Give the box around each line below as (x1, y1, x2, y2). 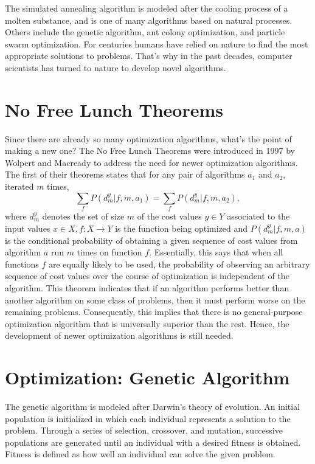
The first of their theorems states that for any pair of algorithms (5, 168, 245, 181)
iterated (5, 180, 34, 193)
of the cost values (137, 209, 202, 222)
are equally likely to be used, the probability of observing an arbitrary (48, 257, 310, 270)
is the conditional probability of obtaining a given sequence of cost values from (5, 234, 298, 246)
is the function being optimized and (115, 221, 248, 234)
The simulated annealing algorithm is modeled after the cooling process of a (5, 2, 288, 14)
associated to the (227, 209, 290, 222)
